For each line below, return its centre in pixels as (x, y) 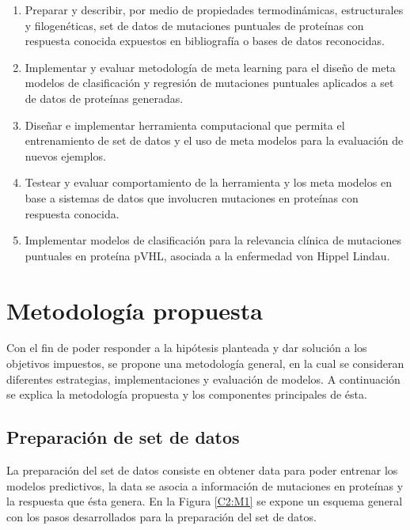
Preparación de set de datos (123, 437)
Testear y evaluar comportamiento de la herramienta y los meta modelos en (208, 182)
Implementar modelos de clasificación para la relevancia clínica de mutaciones (213, 240)
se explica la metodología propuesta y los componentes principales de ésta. (187, 394)
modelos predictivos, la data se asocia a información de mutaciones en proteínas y (205, 485)
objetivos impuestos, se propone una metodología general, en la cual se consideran (205, 363)
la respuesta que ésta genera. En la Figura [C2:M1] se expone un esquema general (205, 501)
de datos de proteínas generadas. (104, 98)
